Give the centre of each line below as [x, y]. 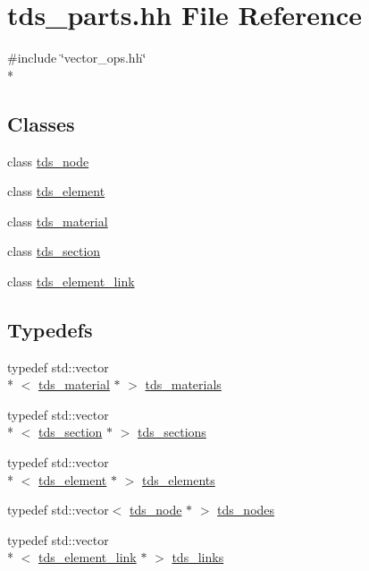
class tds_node [48, 161]
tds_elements [178, 479]
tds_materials [183, 384]
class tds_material [58, 221]
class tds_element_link [71, 281]
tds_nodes [246, 510]
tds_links [198, 557]
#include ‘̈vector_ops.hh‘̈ [77, 58]
